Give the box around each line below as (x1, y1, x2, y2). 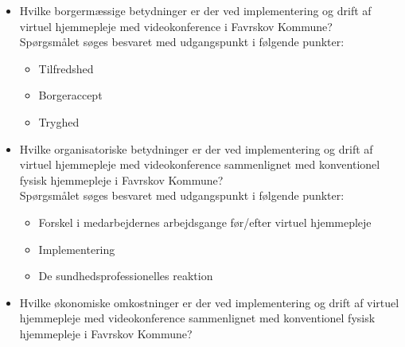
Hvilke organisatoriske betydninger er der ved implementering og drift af (19, 140, 373, 157)
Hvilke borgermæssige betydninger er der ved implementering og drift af (19, 2, 372, 18)
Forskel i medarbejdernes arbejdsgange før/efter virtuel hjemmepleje (38, 213, 372, 230)
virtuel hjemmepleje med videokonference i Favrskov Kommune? (19, 18, 333, 34)
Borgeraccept (38, 87, 103, 103)
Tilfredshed (38, 60, 94, 76)
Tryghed (38, 113, 80, 130)
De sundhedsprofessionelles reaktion (38, 267, 213, 284)
